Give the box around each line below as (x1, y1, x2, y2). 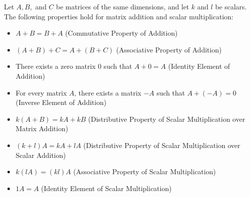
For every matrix (15, 87, 67, 98)
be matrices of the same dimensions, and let (56, 1, 189, 11)
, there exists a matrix (74, 87, 142, 98)
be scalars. (215, 1, 247, 11)
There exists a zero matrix (15, 61, 96, 71)
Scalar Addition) (15, 149, 66, 160)
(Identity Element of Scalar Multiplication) (41, 183, 172, 193)
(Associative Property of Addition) (116, 44, 222, 54)
